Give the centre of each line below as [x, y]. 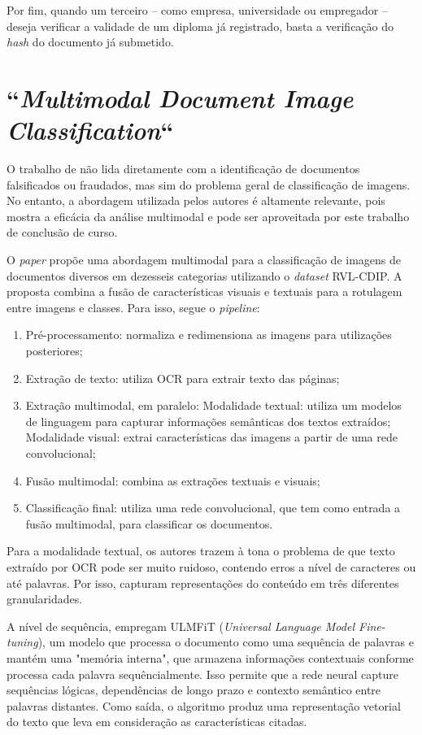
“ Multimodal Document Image [180, 98]
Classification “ [90, 130]
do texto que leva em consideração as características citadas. [157, 722]
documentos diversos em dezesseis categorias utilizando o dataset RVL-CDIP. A [204, 275]
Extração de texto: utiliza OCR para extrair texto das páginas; [183, 378]
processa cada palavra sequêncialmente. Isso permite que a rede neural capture [203, 674]
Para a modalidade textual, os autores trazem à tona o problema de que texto [201, 551]
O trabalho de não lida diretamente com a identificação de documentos [183, 169]
